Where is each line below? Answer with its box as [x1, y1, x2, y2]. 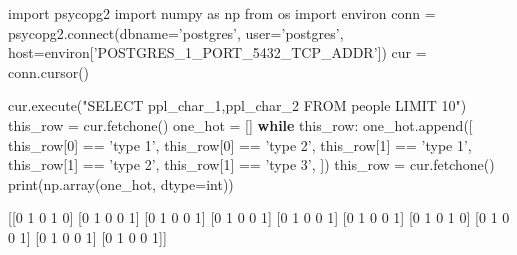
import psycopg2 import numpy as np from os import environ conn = [8, 3, 436, 23]
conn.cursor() [8, 61, 90, 82]
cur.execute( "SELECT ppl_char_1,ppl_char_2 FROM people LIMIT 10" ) [8, 95, 467, 116]
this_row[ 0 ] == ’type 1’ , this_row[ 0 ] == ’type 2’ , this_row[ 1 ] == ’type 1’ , [8, 134, 472, 155]
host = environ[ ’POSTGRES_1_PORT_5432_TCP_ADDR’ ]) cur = [8, 42, 427, 63]
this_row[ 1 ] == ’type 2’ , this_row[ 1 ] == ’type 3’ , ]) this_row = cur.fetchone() [8, 154, 495, 175]
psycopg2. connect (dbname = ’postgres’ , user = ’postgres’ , [8, 22, 344, 43]
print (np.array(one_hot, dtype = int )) [8, 173, 234, 194]
